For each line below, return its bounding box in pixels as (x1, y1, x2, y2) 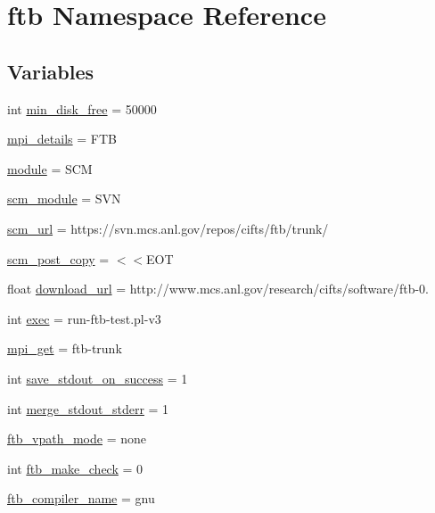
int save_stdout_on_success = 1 (7, 368, 188, 387)
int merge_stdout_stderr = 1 (7, 399, 169, 418)
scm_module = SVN (7, 189, 121, 208)
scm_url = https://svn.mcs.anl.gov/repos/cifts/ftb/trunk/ (7, 219, 329, 237)
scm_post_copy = (7, 249, 110, 268)
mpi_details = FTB (7, 129, 117, 148)
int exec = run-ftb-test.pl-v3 (7, 309, 161, 327)
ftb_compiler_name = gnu (7, 489, 155, 508)
